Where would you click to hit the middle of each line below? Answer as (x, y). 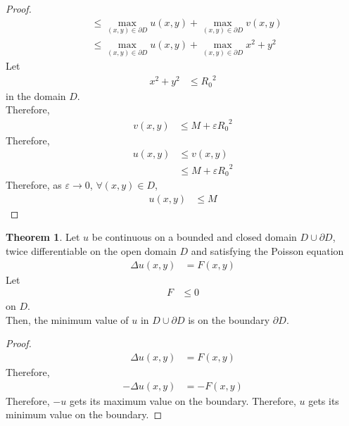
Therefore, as (34, 185)
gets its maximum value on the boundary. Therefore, (183, 400)
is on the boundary (229, 319)
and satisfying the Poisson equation (267, 251)
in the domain (36, 95)
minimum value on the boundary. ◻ (84, 414)
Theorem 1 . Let (43, 237)
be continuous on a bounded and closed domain (194, 237)
